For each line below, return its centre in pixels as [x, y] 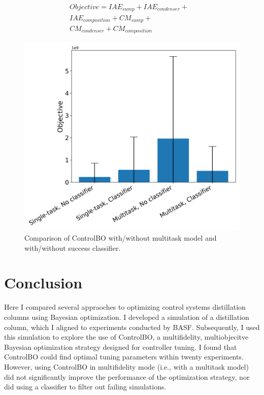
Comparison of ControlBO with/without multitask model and [121, 238]
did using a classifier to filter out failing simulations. [85, 387]
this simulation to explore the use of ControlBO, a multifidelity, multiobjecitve [126, 337]
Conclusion [43, 283]
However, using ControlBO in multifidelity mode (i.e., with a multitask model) [126, 366]
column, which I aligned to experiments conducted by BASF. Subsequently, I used [132, 327]
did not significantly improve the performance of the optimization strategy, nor [127, 376]
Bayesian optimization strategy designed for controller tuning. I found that [121, 347]
